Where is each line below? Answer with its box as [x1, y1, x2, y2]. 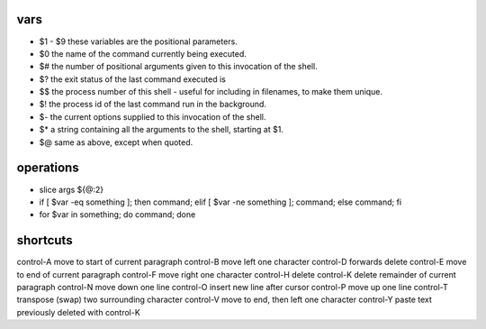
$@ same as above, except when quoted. [39, 136, 193, 148]
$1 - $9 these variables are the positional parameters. [39, 36, 238, 47]
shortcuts [16, 233, 73, 248]
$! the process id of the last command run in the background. [39, 99, 267, 110]
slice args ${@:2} [39, 184, 104, 195]
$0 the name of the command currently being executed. [39, 48, 247, 59]
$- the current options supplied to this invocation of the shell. [39, 111, 266, 122]
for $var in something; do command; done [39, 209, 196, 220]
